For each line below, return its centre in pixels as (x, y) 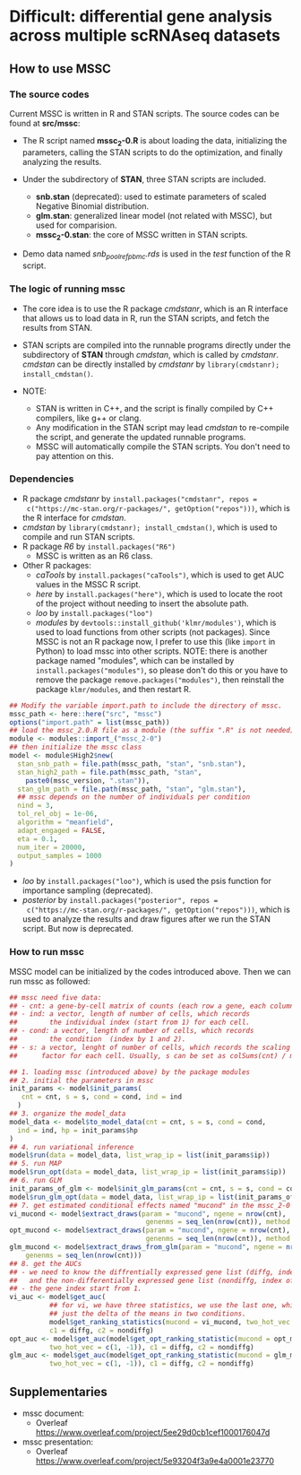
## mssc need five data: (56, 997)
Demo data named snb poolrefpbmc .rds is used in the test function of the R (156, 255)
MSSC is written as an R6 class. (94, 555)
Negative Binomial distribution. (92, 206)
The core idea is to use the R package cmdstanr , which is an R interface (155, 308)
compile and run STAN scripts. (78, 536)
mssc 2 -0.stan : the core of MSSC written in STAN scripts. (142, 235)
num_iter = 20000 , (52, 847)
